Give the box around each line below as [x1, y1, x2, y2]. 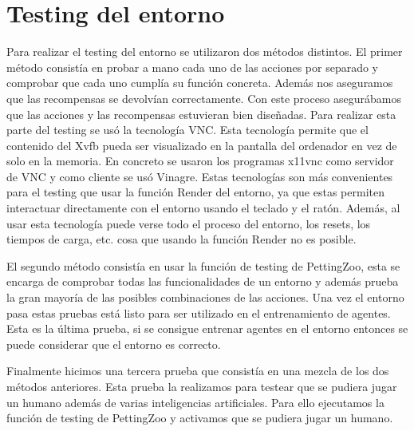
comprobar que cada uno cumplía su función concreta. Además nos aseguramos [6, 74, 393, 91]
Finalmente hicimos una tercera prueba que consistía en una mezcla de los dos [6, 362, 389, 379]
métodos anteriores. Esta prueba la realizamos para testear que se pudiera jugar [6, 378, 397, 394]
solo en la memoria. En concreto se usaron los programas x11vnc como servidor [6, 152, 394, 169]
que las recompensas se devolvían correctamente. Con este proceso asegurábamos [6, 89, 401, 106]
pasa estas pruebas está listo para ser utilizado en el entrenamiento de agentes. [6, 304, 391, 321]
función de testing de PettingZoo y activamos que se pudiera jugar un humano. [6, 409, 393, 426]
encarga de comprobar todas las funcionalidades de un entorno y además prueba [6, 273, 399, 290]
